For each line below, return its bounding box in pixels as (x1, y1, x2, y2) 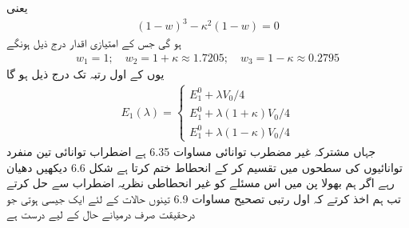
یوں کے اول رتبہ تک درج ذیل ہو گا (6, 66, 165, 82)
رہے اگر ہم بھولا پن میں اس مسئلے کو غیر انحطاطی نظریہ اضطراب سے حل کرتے (6, 174, 395, 191)
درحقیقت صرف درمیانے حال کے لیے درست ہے (6, 206, 196, 222)
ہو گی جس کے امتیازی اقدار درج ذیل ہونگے (6, 34, 181, 51)
